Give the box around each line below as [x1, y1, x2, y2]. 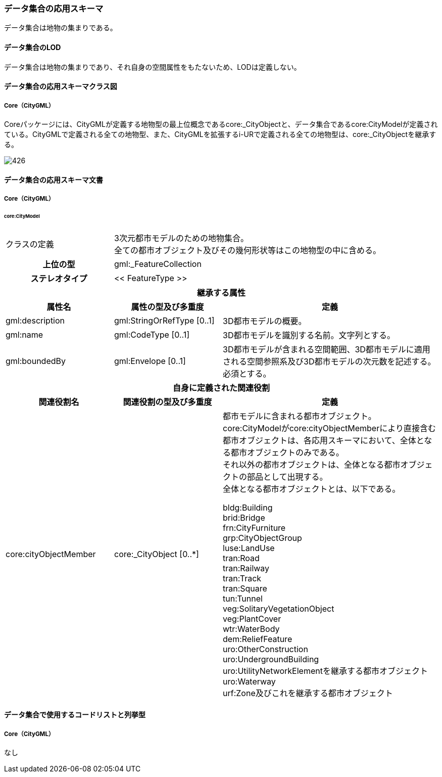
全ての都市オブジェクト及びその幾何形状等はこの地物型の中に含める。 [114, 245, 381, 255]
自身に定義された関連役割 [172, 382, 270, 393]
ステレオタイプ [30, 273, 87, 284]
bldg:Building [223, 502, 273, 513]
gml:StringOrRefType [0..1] [114, 315, 215, 326]
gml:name [6, 329, 43, 340]
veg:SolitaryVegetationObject [223, 603, 334, 614]
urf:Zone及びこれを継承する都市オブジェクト [223, 688, 393, 698]
